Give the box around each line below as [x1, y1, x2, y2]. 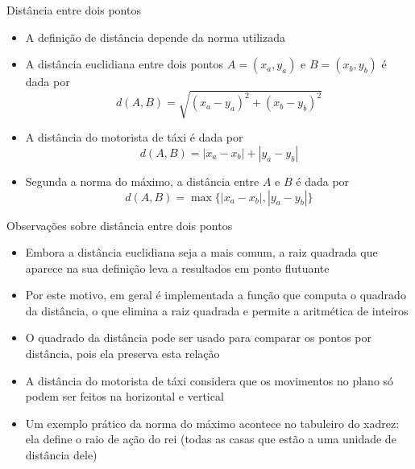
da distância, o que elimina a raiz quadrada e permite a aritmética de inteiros [25, 302, 409, 319]
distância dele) [25, 446, 98, 463]
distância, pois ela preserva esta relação [25, 345, 220, 362]
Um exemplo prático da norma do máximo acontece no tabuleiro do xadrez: [25, 414, 400, 431]
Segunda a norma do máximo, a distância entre [25, 172, 259, 189]
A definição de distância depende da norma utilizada [25, 28, 285, 45]
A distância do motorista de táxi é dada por [25, 129, 243, 146]
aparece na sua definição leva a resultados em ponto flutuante [25, 259, 330, 276]
